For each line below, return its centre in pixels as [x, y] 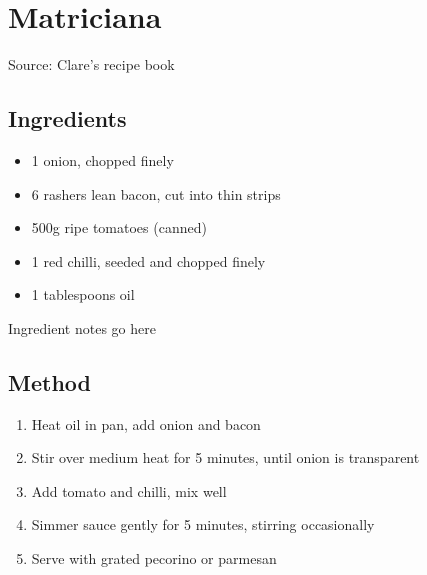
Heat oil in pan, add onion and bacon [146, 423]
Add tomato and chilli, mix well [129, 490]
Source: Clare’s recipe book [91, 64]
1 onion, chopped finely [102, 159]
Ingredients [67, 118]
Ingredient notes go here [82, 327]
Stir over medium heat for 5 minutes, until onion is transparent [225, 457]
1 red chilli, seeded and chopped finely [148, 260]
